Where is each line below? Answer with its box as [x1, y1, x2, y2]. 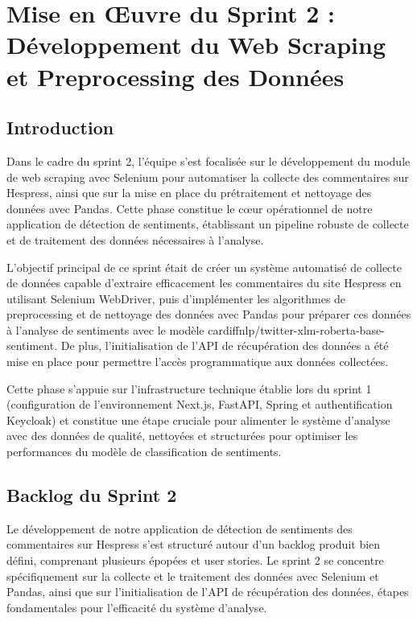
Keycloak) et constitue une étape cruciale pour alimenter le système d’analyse [6, 411, 390, 428]
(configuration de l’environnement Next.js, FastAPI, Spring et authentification [6, 396, 393, 413]
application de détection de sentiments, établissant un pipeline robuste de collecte [6, 216, 409, 232]
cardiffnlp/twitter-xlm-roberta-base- [208, 321, 385, 338]
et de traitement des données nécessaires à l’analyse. [6, 231, 264, 248]
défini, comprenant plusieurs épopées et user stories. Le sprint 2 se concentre [6, 552, 384, 569]
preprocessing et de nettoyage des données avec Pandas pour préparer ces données [6, 306, 411, 323]
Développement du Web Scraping [6, 28, 386, 61]
